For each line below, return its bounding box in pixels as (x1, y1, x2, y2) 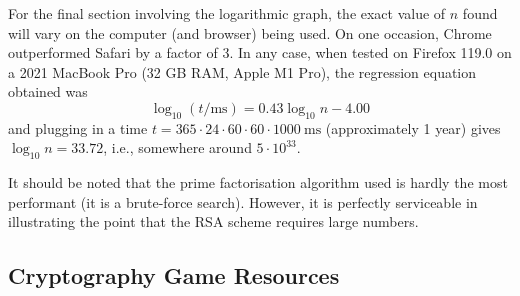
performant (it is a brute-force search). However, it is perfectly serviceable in (8, 191, 478, 212)
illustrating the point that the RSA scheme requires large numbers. (8, 211, 419, 232)
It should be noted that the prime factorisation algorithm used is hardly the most (8, 172, 508, 193)
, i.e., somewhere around (103, 137, 252, 158)
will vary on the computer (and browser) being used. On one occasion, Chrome (8, 22, 492, 43)
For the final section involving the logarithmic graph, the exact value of (8, 3, 446, 23)
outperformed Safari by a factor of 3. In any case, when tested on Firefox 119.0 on (8, 42, 512, 63)
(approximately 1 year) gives (325, 117, 501, 138)
